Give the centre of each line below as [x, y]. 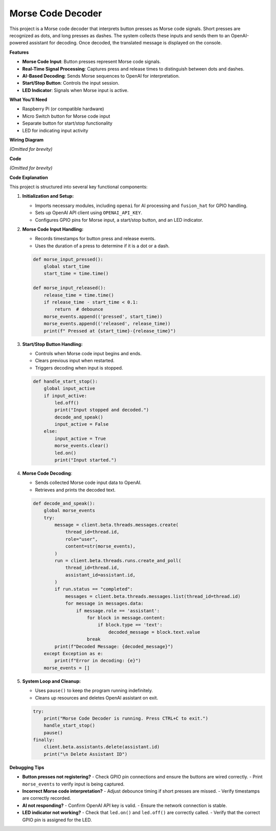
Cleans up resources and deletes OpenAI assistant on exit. [97, 698]
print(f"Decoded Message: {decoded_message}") [114, 646]
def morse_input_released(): [70, 288]
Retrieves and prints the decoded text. [75, 490]
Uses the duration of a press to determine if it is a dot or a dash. [102, 246]
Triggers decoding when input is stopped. [79, 367]
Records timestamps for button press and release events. [95, 239]
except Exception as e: [73, 653]
